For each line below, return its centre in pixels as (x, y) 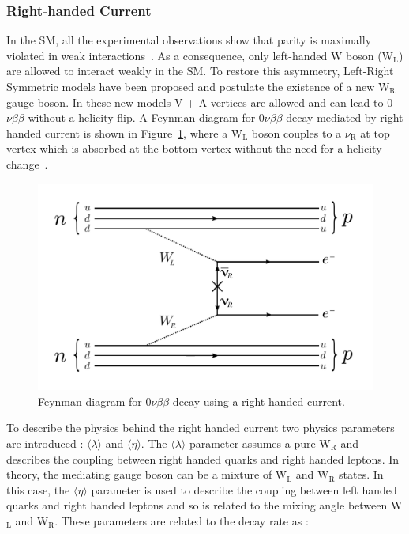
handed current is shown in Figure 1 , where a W (125, 133)
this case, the (38, 489)
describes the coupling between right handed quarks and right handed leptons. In (203, 458)
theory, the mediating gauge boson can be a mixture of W (147, 474)
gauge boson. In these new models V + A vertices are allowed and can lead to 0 (200, 102)
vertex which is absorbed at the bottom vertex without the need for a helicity (194, 148)
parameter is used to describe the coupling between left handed (244, 489)
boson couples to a (296, 133)
